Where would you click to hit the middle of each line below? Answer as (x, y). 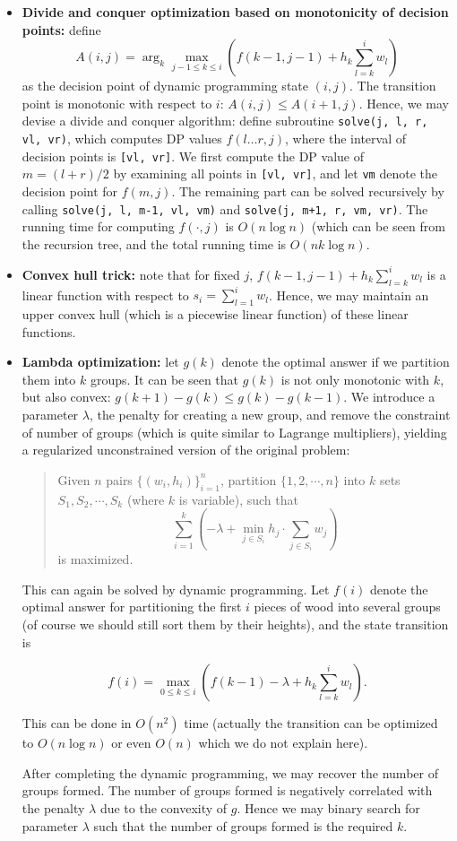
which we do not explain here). (283, 743)
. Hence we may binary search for (328, 807)
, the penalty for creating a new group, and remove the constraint (270, 414)
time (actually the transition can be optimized (311, 723)
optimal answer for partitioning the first (132, 607)
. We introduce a (389, 397)
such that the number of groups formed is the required (243, 825)
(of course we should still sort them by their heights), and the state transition (235, 624)
